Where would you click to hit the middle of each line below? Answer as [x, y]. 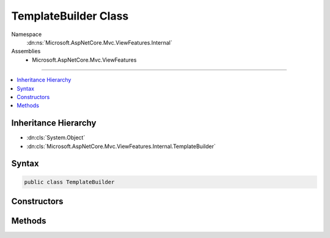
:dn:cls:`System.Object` [56, 138]
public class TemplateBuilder [69, 182]
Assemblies [26, 51]
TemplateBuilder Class [70, 16]
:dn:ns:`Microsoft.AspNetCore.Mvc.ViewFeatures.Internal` [99, 42]
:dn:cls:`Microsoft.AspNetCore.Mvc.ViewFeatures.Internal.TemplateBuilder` [121, 146]
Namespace [27, 34]
